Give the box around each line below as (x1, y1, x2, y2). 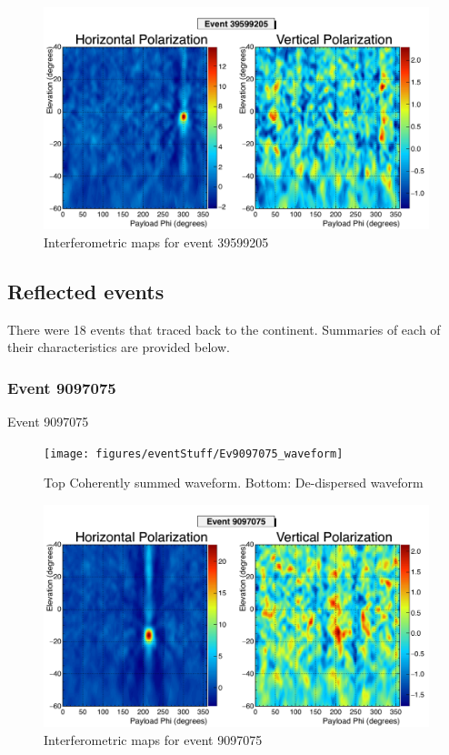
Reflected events (7, 277, 165, 305)
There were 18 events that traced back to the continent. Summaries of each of (7, 319, 441, 338)
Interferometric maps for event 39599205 (44, 232, 269, 251)
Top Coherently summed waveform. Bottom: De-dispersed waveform (44, 473, 424, 492)
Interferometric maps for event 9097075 (44, 730, 263, 749)
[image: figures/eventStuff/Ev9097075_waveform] (44, 447, 344, 460)
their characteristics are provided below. (7, 337, 230, 357)
